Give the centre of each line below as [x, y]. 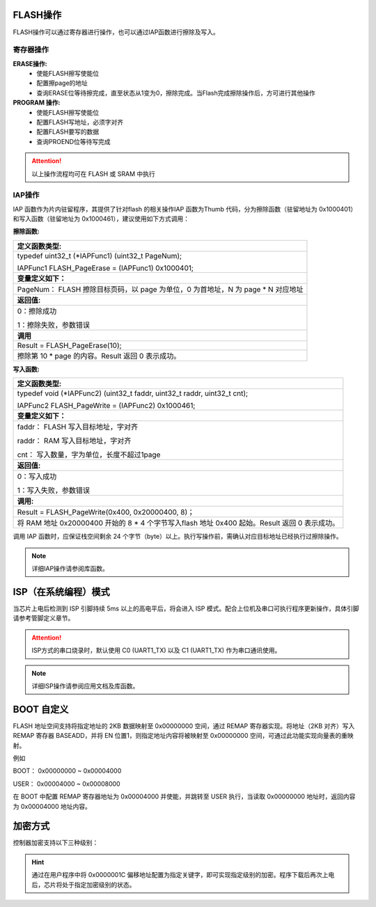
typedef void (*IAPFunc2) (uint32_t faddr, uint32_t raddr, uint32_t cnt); [133, 393]
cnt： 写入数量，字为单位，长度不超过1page [89, 455]
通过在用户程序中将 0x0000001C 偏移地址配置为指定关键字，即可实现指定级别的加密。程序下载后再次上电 [183, 875]
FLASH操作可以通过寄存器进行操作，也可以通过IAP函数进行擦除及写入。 [116, 32]
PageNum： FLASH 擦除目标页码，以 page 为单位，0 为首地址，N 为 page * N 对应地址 [160, 289]
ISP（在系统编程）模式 [62, 592]
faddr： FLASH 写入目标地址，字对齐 [78, 427]
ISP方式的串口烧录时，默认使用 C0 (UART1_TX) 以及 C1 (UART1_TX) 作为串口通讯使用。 [156, 650]
